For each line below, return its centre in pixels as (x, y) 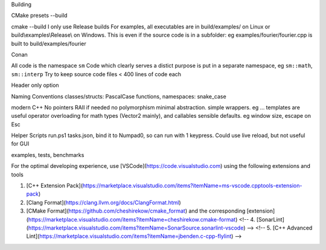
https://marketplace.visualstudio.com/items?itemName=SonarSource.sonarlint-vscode (136, 228)
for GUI (20, 144)
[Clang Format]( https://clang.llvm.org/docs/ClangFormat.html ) (104, 202)
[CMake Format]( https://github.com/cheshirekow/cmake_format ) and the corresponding (136, 211)
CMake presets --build (39, 16)
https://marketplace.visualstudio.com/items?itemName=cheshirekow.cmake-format (132, 219)
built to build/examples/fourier (49, 43)
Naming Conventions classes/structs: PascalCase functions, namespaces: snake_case (119, 96)
